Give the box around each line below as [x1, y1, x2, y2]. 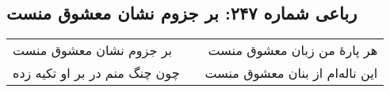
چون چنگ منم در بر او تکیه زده [13, 64, 180, 83]
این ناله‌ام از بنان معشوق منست [205, 64, 378, 83]
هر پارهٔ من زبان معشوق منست [208, 41, 378, 60]
